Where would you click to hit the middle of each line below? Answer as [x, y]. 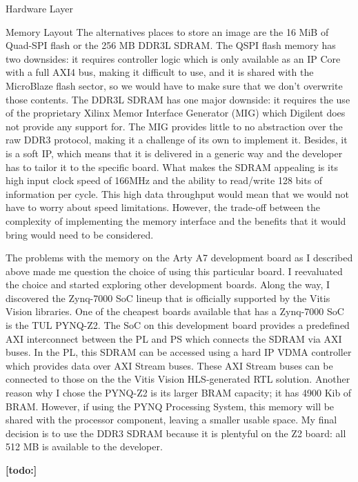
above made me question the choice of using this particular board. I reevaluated [174, 271]
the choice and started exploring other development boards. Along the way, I [168, 284]
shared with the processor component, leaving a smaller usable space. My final [171, 420]
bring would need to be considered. [80, 234]
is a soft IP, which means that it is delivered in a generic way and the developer [174, 153]
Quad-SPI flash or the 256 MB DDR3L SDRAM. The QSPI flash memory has [171, 45]
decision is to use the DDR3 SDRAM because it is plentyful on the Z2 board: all [176, 433]
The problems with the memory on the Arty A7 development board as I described [179, 258]
